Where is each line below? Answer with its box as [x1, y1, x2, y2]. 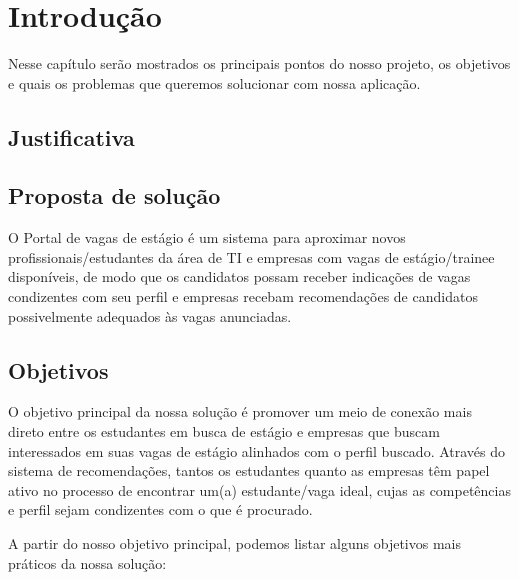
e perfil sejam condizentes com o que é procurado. [8, 499, 313, 520]
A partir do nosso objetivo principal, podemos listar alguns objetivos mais [8, 533, 462, 554]
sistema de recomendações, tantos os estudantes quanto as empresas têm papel [8, 460, 490, 481]
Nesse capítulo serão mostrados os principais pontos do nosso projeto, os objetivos [8, 53, 511, 74]
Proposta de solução [8, 180, 221, 211]
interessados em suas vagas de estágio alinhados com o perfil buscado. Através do [8, 440, 506, 461]
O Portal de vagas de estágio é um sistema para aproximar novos [8, 227, 406, 248]
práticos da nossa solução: [8, 552, 167, 573]
